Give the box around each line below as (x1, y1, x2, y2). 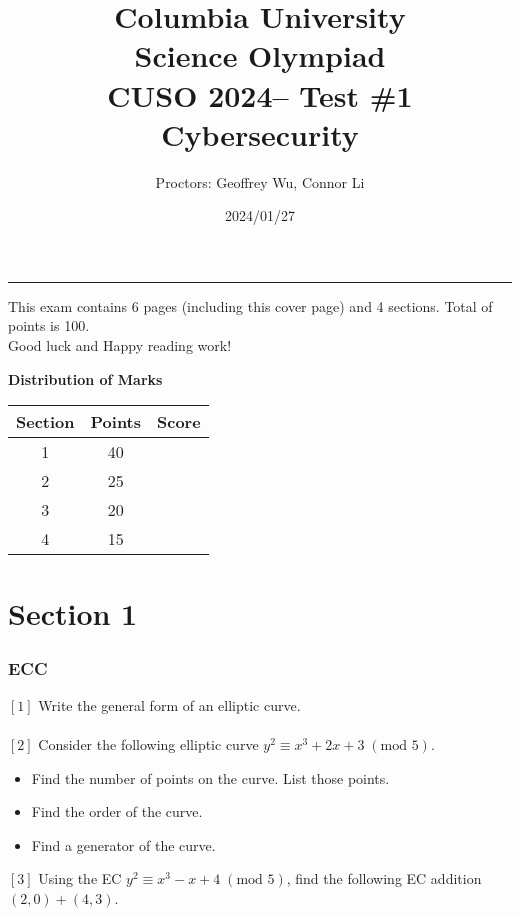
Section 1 (8, 593, 138, 634)
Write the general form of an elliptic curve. (38, 694, 301, 715)
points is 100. (8, 315, 90, 336)
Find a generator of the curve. (31, 834, 216, 855)
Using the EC (38, 868, 122, 889)
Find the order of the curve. (31, 801, 203, 822)
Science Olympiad (134, 35, 386, 76)
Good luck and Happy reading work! (8, 335, 232, 356)
